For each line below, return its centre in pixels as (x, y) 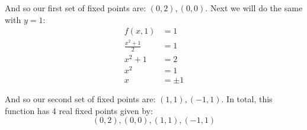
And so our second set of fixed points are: (80, 99)
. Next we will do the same (254, 8)
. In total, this (247, 99)
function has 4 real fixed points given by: (79, 110)
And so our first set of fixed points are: (76, 8)
